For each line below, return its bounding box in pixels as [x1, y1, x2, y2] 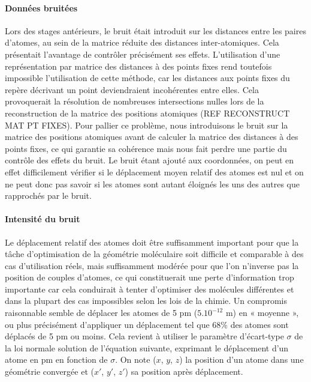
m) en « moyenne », [225, 306, 299, 319]
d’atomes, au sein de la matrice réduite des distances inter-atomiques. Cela [5, 36, 279, 49]
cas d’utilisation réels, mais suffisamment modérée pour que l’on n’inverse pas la [5, 259, 299, 271]
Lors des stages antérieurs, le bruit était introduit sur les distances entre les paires [5, 24, 306, 37]
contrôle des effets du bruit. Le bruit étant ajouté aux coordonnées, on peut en [5, 154, 294, 166]
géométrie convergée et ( [5, 365, 94, 378]
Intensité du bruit [5, 213, 80, 225]
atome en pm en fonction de [5, 353, 108, 366]
